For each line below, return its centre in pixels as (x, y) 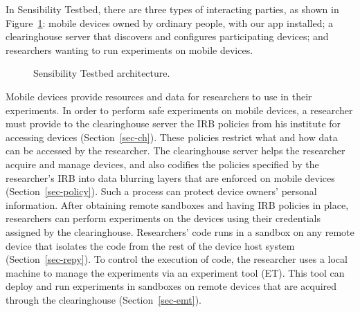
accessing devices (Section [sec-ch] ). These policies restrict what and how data (172, 137)
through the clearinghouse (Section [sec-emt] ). (103, 299)
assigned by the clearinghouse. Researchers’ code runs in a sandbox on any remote (180, 231)
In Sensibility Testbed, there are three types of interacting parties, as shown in (172, 9)
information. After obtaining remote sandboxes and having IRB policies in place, (177, 204)
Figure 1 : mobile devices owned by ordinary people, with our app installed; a (170, 22)
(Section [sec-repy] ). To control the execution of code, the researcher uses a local (177, 259)
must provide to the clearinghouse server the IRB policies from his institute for (173, 123)
